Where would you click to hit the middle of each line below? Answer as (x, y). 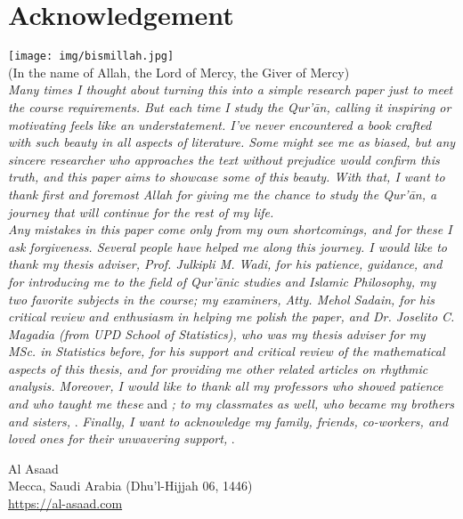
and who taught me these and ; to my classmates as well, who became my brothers (231, 404)
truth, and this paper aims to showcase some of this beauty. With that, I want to (227, 177)
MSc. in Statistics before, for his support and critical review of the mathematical (227, 351)
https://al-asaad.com (65, 503)
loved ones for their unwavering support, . (122, 438)
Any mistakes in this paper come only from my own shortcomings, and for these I (230, 229)
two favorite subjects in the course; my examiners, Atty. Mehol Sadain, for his (221, 299)
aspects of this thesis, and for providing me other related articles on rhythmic (218, 368)
